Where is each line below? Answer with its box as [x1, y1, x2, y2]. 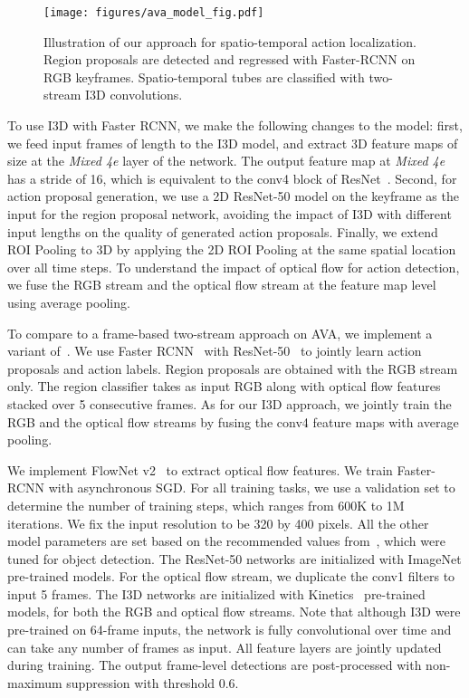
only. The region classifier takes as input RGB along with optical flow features [7, 377, 441, 396]
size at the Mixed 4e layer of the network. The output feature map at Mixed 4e [7, 151, 445, 170]
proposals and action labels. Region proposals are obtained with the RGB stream [7, 359, 458, 378]
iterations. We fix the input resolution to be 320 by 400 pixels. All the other [7, 513, 429, 532]
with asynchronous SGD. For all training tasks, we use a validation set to [48, 478, 455, 497]
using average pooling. [7, 292, 130, 311]
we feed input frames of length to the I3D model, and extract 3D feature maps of [7, 133, 458, 152]
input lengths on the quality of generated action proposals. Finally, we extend [7, 222, 438, 241]
